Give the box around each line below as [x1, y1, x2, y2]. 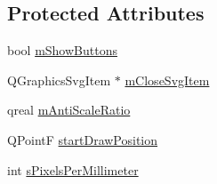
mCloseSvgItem [125, 70, 210, 89]
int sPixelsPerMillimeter [7, 160, 139, 179]
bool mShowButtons [7, 41, 117, 60]
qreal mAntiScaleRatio [7, 100, 131, 119]
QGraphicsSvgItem [7, 70, 111, 89]
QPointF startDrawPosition [7, 130, 158, 148]
